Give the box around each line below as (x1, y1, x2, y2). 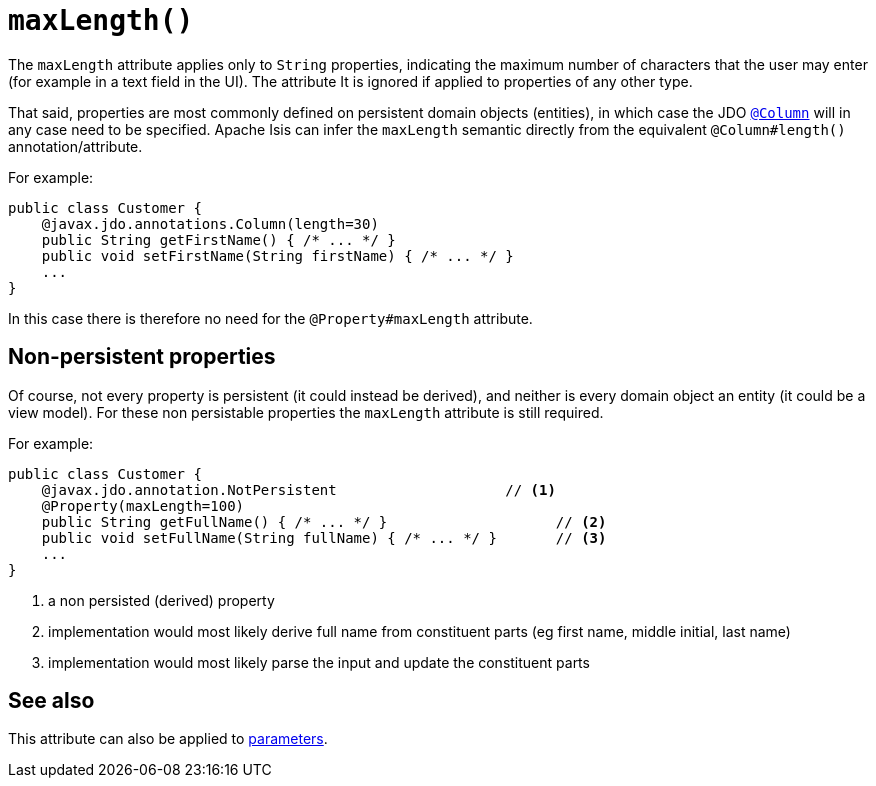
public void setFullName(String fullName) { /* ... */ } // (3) (41, 529, 607, 546)
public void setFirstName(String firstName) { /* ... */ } (41, 247, 514, 264)
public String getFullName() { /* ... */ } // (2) (41, 513, 607, 530)
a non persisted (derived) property (48, 591, 275, 609)
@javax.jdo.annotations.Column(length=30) (41, 215, 379, 232)
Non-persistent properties (8, 344, 276, 370)
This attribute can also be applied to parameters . (8, 730, 328, 748)
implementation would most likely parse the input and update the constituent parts (48, 653, 590, 671)
